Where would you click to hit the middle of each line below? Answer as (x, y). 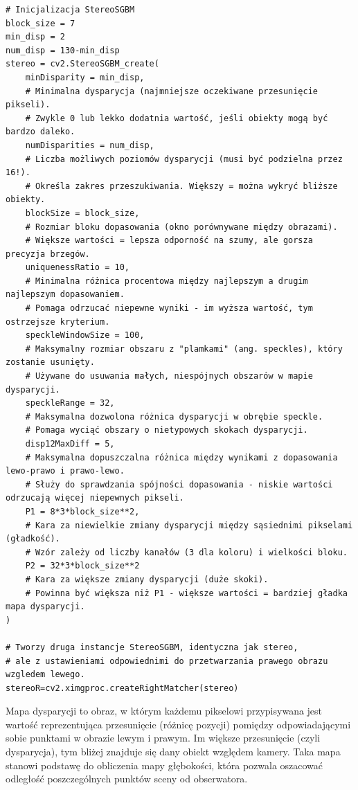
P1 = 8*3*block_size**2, (82, 511)
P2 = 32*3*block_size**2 (82, 566)
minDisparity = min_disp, (85, 77)
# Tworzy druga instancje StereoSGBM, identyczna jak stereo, (152, 647)
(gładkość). (33, 539)
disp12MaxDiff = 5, (70, 444)
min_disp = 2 (35, 37)
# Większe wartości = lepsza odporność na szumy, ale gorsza (169, 241)
